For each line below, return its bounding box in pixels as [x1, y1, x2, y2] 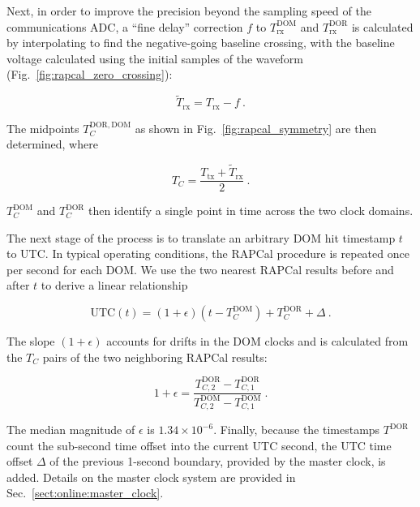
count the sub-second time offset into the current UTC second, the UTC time [6, 436, 392, 453]
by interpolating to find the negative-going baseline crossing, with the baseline [6, 34, 395, 51]
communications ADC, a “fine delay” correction [6, 18, 243, 35]
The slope [6, 333, 55, 350]
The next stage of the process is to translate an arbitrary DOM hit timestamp [6, 229, 396, 246]
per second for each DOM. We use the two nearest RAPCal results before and [6, 260, 394, 277]
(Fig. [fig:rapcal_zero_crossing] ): [6, 66, 173, 83]
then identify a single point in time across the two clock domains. [88, 202, 414, 219]
